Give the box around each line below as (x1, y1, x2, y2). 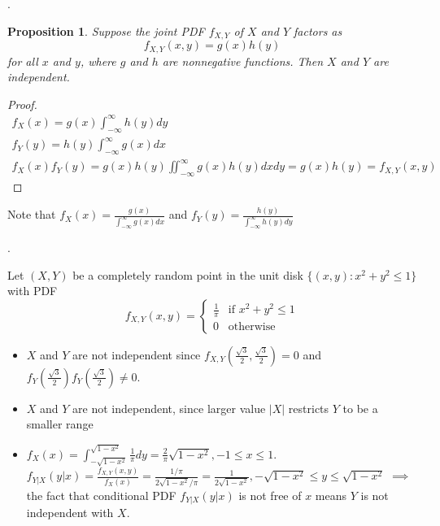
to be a (342, 399, 378, 416)
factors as (294, 22, 342, 39)
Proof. (7, 95, 37, 112)
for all (7, 52, 38, 69)
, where (80, 52, 116, 69)
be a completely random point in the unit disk (72, 266, 303, 283)
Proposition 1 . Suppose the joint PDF (7, 22, 205, 39)
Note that (7, 206, 56, 223)
